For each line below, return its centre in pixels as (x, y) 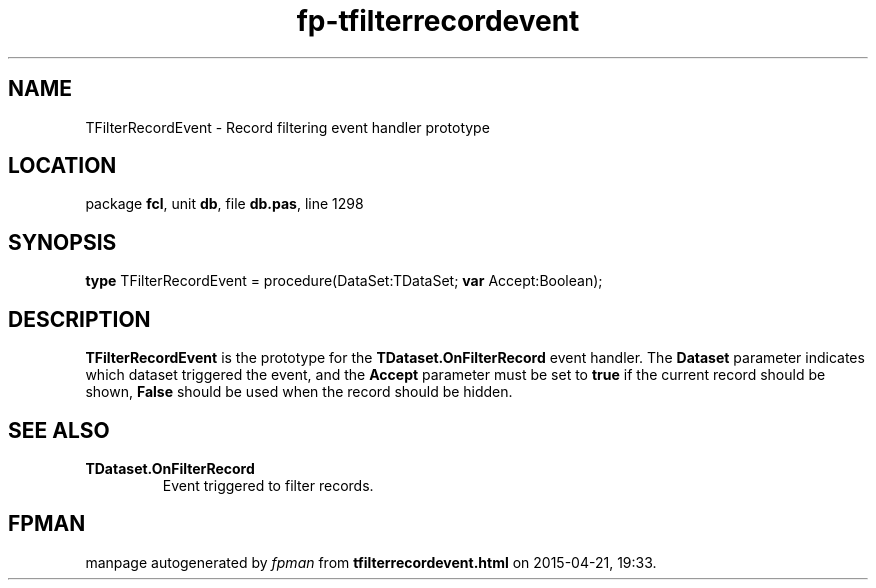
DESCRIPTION (79, 319)
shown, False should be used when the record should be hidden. (299, 392)
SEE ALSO (59, 430)
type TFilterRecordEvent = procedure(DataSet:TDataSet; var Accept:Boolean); (344, 281)
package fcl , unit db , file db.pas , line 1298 (224, 204)
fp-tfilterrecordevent (438, 21)
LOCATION (62, 166)
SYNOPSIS (62, 242)
